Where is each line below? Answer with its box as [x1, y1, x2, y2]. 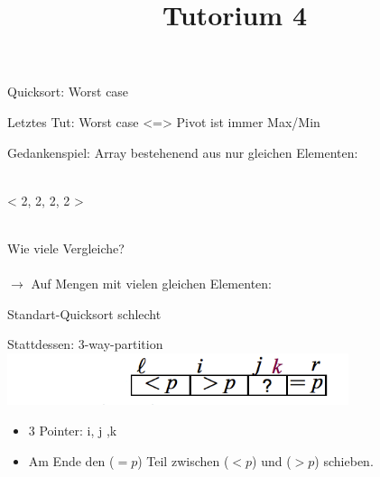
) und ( [252, 451, 292, 470]
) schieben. [314, 451, 374, 470]
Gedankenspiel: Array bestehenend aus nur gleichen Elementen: [7, 142, 358, 161]
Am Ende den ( [28, 451, 115, 470]
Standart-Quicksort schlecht [7, 304, 162, 323]
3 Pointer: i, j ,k [28, 421, 117, 440]
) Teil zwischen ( [137, 451, 229, 470]
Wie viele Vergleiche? [7, 238, 125, 257]
